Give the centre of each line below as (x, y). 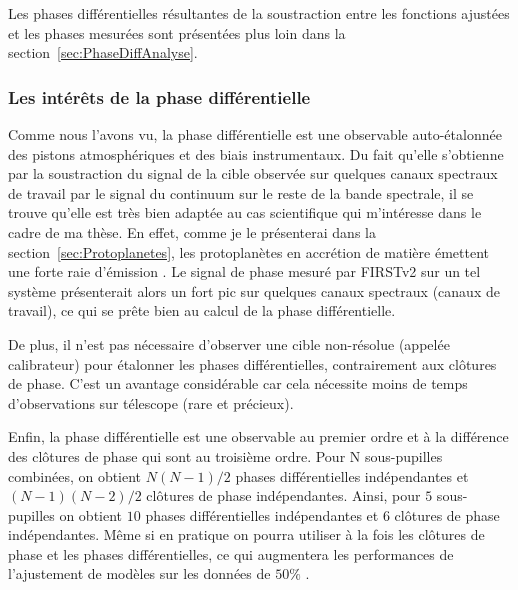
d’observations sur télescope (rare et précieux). (151, 402)
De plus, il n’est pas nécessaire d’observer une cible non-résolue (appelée (229, 343)
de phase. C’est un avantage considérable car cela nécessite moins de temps (238, 383)
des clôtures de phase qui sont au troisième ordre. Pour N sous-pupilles (225, 455)
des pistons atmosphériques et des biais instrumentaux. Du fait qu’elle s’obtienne (256, 153)
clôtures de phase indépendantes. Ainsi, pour (283, 495)
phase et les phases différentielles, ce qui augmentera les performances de (231, 553)
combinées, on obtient (75, 475)
